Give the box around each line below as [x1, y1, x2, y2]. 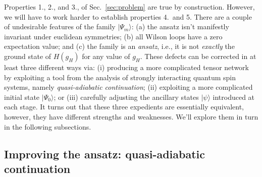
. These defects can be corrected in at [140, 50, 256, 61]
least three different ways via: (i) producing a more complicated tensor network [4, 62, 249, 72]
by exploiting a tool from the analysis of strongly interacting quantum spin [4, 72, 236, 82]
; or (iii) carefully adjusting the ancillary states [54, 91, 199, 102]
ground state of [4, 50, 51, 61]
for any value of [82, 50, 130, 61]
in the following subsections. [4, 121, 91, 132]
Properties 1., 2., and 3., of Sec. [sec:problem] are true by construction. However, [4, 2, 255, 12]
